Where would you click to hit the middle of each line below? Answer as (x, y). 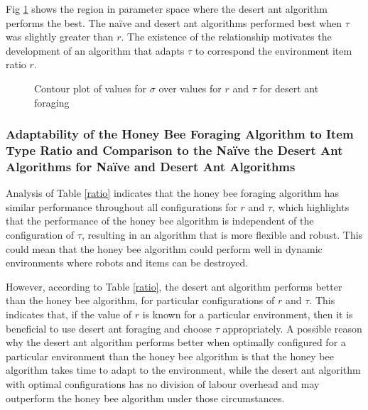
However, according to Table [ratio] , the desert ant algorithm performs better (174, 286)
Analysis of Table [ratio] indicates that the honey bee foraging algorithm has (173, 193)
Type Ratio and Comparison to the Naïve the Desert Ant (174, 150)
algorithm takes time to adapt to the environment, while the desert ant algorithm (183, 370)
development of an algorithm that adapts (95, 50)
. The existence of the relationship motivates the (226, 37)
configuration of (40, 234)
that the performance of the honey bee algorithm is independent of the (160, 221)
